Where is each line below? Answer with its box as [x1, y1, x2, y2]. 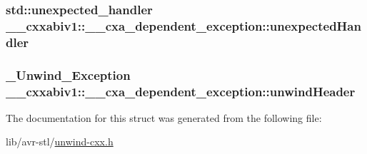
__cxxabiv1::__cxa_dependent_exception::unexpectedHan [6, 16, 361, 34]
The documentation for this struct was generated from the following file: [6, 110, 322, 125]
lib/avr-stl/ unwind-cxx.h [6, 134, 114, 149]
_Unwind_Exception [6, 66, 131, 83]
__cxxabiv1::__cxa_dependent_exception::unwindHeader [6, 82, 356, 100]
